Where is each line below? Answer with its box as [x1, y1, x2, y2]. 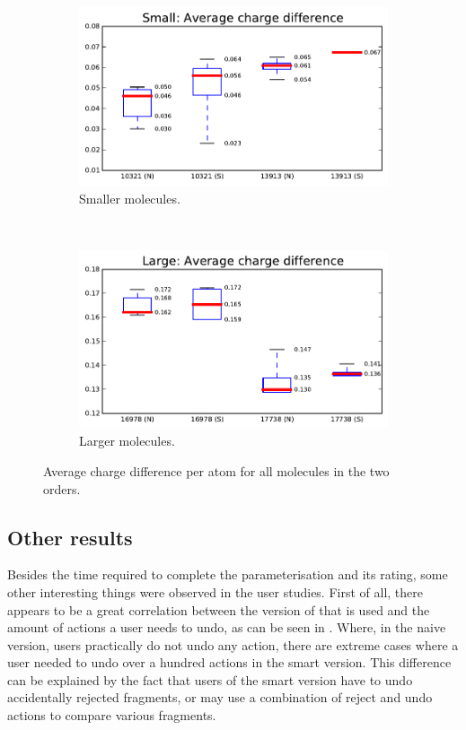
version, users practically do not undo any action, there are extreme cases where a [7, 635, 459, 654]
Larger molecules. [79, 431, 175, 450]
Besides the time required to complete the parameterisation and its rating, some [7, 565, 448, 584]
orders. [43, 479, 81, 498]
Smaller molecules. [79, 188, 180, 207]
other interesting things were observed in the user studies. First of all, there [7, 582, 423, 601]
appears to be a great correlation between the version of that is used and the [7, 600, 430, 619]
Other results [7, 523, 133, 551]
